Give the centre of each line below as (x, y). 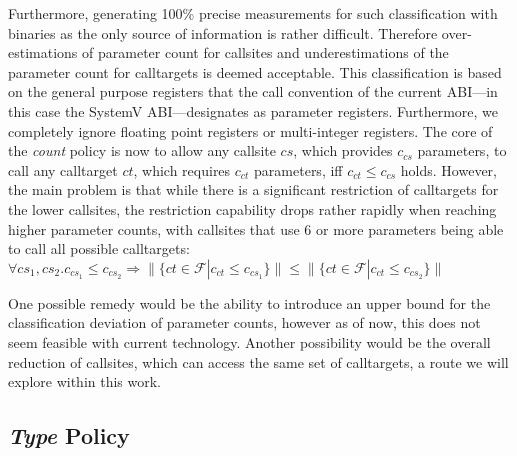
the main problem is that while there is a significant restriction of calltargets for (253, 189)
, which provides (343, 150)
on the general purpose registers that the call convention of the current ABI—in (253, 91)
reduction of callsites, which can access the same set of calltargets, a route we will (258, 361)
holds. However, (448, 169)
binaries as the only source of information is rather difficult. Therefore (223, 32)
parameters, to (462, 150)
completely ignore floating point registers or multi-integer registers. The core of (250, 130)
